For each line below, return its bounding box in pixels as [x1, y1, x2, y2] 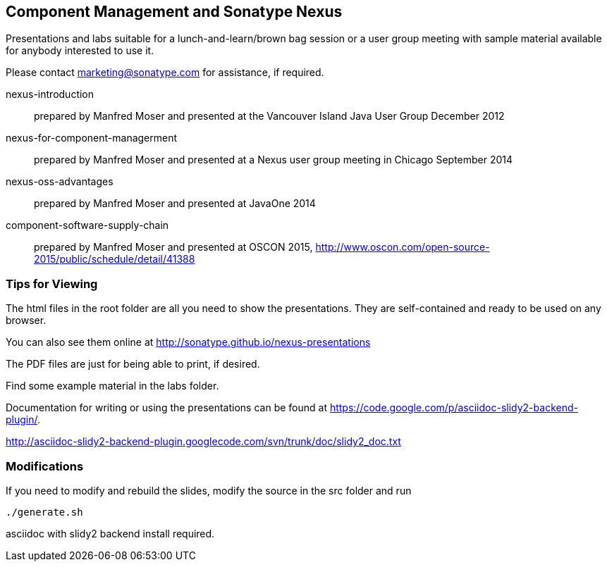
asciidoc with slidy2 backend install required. [6, 527, 215, 540]
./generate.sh [6, 506, 83, 518]
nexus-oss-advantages [6, 175, 114, 188]
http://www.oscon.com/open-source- [315, 241, 490, 254]
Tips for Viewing [6, 276, 98, 291]
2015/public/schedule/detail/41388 [34, 253, 195, 266]
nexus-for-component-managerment [6, 132, 178, 144]
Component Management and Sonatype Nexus [6, 3, 343, 20]
